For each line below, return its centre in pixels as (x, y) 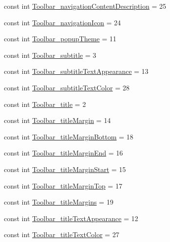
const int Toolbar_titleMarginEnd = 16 (64, 153)
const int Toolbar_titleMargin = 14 (57, 120)
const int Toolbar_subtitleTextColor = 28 (67, 87)
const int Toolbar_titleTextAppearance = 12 (71, 218)
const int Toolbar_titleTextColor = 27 (62, 234)
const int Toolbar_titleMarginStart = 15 (65, 169)
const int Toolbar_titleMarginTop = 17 (63, 185)
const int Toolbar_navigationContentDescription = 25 (85, 6)
